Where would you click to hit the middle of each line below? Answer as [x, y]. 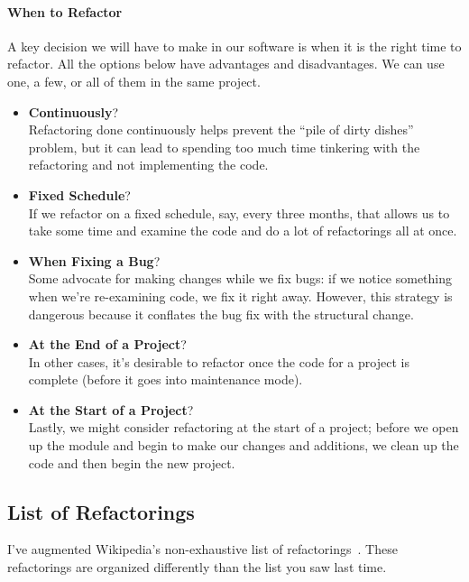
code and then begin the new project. [132, 462]
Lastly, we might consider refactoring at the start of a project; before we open [244, 427]
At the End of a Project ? [107, 344]
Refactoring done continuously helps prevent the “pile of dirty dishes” [221, 129]
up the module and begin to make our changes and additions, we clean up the [244, 445]
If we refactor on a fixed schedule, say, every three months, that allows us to [239, 212]
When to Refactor [65, 11]
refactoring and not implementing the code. [148, 165]
